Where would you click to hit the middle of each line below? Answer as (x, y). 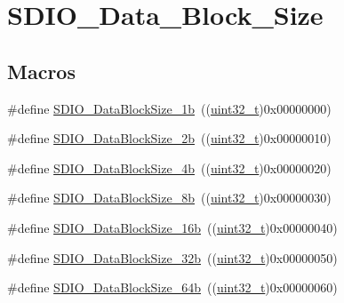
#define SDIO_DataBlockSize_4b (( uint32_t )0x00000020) (169, 167)
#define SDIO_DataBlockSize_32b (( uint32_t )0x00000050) (172, 257)
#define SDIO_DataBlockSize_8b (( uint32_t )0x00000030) (169, 198)
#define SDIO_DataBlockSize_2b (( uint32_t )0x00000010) (169, 138)
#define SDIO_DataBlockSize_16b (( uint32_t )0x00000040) (172, 227)
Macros (41, 71)
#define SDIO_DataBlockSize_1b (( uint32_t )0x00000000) (169, 108)
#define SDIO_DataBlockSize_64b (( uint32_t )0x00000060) (172, 287)
